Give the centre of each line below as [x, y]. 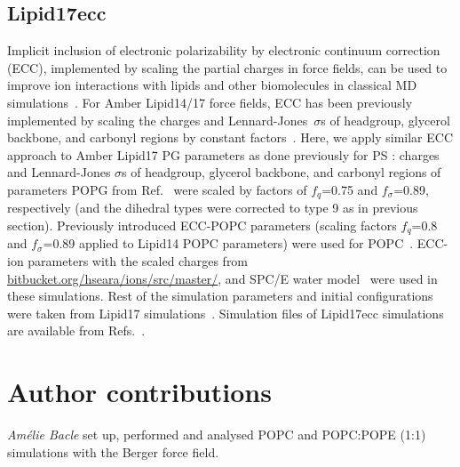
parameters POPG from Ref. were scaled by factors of [157, 189]
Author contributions [139, 392]
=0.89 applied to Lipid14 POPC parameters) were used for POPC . [228, 243]
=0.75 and [350, 189]
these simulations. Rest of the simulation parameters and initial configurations [220, 296]
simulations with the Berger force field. [113, 451]
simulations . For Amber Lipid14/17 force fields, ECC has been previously [210, 102]
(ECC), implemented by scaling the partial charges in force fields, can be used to [227, 67]
